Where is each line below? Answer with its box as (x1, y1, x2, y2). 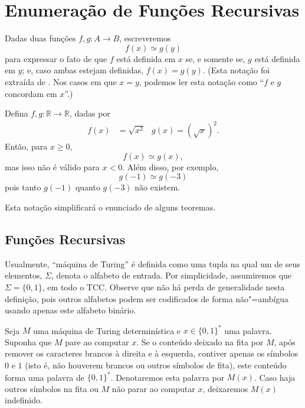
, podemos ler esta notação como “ (139, 75, 264, 88)
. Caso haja (254, 371, 296, 383)
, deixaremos (202, 382, 248, 394)
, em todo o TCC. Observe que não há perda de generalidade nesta (42, 280, 285, 293)
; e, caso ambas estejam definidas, (22, 64, 144, 76)
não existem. (135, 181, 181, 193)
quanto (75, 181, 100, 193)
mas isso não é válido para (5, 160, 100, 173)
